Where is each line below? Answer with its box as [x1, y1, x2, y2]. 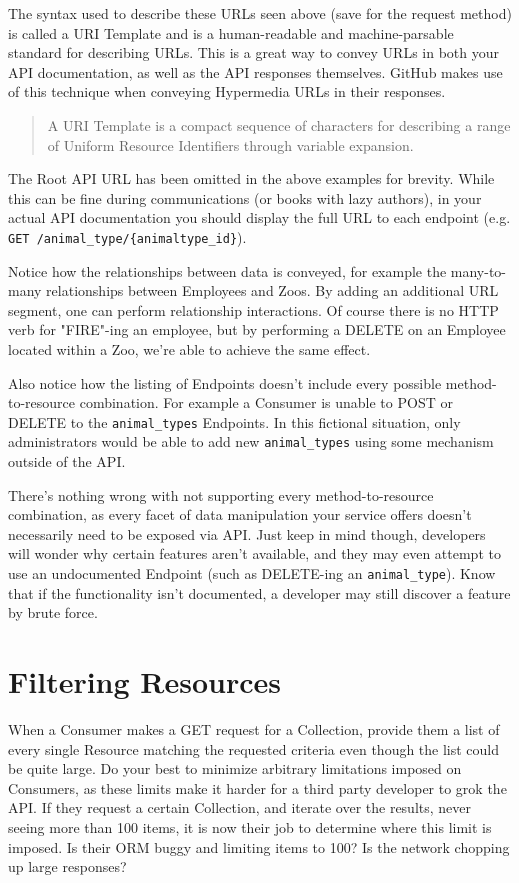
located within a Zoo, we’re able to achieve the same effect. [8, 338, 371, 359]
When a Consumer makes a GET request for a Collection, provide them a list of [8, 719, 500, 739]
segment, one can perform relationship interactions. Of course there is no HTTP [8, 299, 499, 320]
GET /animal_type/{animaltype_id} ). [8, 226, 247, 247]
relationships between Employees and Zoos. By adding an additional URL [46, 280, 499, 301]
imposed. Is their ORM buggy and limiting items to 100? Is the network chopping [8, 836, 510, 857]
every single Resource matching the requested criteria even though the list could [8, 738, 500, 759]
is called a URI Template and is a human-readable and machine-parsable [8, 22, 454, 43]
